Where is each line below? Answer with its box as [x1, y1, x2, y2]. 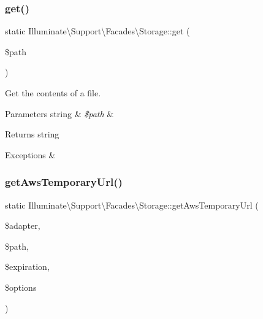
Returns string [5, 128, 59, 140]
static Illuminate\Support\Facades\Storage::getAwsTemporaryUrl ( [5, 198, 259, 211]
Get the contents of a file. [5, 86, 101, 99]
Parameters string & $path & [5, 107, 114, 120]
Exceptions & [5, 148, 56, 161]
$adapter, [5, 219, 40, 232]
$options [5, 280, 37, 293]
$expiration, [5, 260, 50, 273]
